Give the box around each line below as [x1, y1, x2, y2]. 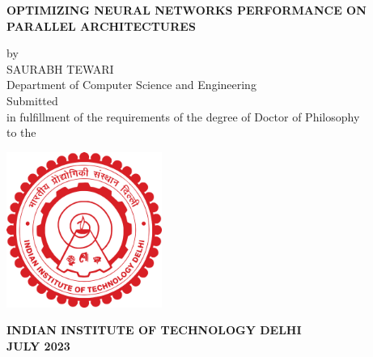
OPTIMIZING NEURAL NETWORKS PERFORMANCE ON [6, 2, 367, 18]
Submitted [6, 91, 58, 108]
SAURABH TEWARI [6, 60, 114, 77]
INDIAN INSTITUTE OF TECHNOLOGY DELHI [6, 321, 302, 338]
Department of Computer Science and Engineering [6, 76, 256, 93]
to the [6, 124, 36, 141]
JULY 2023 [6, 337, 70, 354]
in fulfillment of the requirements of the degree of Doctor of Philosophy [6, 108, 360, 125]
